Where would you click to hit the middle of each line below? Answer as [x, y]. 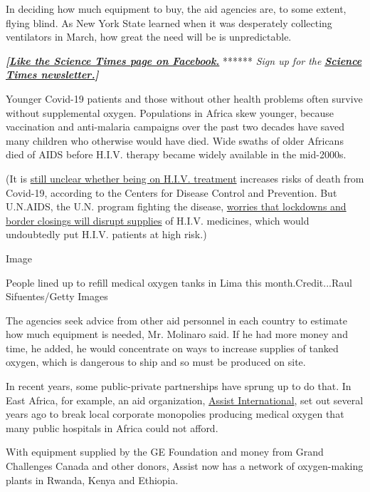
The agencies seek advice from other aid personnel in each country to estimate [176, 320]
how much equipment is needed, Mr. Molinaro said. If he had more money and [177, 334]
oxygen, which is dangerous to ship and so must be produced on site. [156, 362]
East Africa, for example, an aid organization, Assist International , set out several [185, 400]
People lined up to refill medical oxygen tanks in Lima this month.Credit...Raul [179, 282]
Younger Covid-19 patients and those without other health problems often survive [184, 98]
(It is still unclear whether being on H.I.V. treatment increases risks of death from [185, 178]
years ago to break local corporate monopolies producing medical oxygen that [175, 414]
